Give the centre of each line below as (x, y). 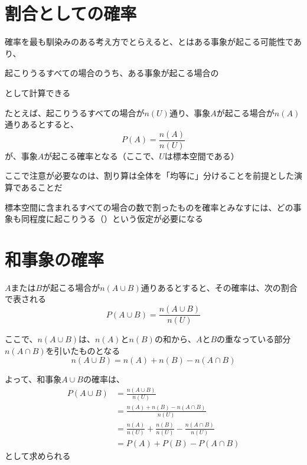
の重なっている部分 (254, 339)
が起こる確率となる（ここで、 (102, 155)
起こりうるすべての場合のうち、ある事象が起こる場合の (112, 73)
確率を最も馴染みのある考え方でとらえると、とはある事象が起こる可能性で (149, 42)
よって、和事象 (33, 379)
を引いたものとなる (83, 350)
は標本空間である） (202, 155)
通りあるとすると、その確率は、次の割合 (219, 287)
